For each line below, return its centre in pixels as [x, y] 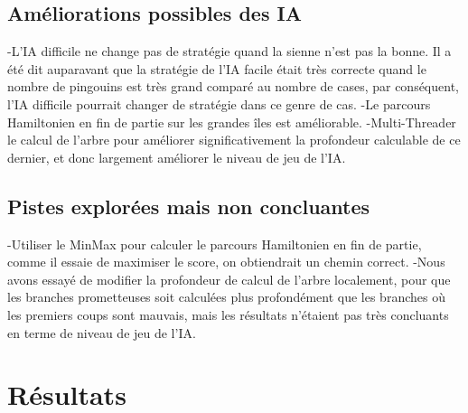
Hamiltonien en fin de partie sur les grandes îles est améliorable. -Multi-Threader [232, 122]
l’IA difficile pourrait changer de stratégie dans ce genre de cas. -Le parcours [219, 103]
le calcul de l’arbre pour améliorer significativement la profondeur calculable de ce [234, 140]
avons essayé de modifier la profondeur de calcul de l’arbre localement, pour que [229, 279]
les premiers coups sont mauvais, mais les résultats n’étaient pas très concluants [228, 314]
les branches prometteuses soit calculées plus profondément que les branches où [226, 297]
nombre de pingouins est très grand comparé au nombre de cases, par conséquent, [233, 86]
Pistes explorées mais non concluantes [189, 206]
